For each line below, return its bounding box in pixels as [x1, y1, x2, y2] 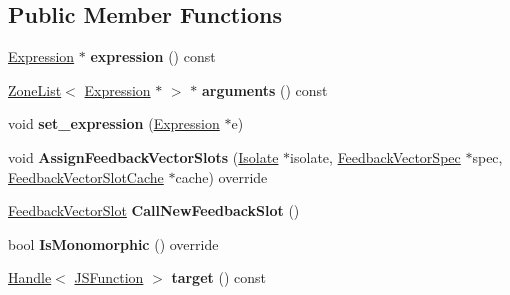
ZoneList [8, 79, 62, 100]
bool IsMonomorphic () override [8, 233, 219, 254]
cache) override [175, 166, 268, 187]
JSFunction [74, 267, 144, 288]
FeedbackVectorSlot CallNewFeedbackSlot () [8, 200, 300, 221]
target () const [171, 267, 266, 288]
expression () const [90, 46, 216, 67]
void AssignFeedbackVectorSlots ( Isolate [8, 146, 279, 167]
